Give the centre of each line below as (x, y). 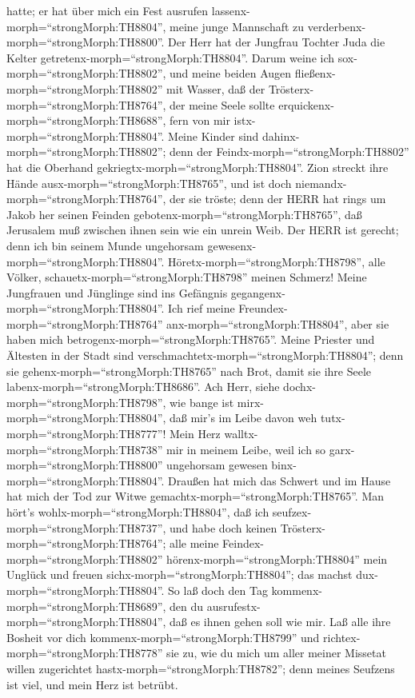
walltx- (241, 434)
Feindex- (243, 543)
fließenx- (315, 73)
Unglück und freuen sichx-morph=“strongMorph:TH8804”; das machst (180, 574)
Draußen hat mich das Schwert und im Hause (279, 480)
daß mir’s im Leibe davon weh (243, 418)
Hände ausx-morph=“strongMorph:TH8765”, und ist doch (149, 183)
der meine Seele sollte (222, 104)
